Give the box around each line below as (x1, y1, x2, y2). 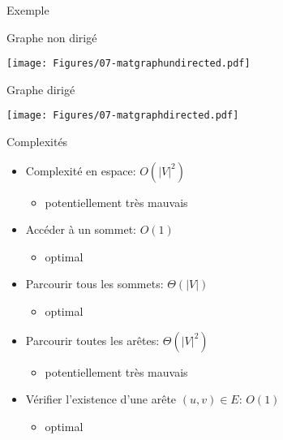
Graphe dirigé (6, 80, 75, 97)
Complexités (6, 133, 68, 150)
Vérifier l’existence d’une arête (25, 390, 177, 408)
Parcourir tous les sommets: (25, 275, 164, 292)
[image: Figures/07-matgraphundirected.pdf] (6, 58, 251, 70)
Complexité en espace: (25, 162, 136, 179)
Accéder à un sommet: (25, 221, 136, 238)
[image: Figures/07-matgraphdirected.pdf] (6, 110, 239, 122)
